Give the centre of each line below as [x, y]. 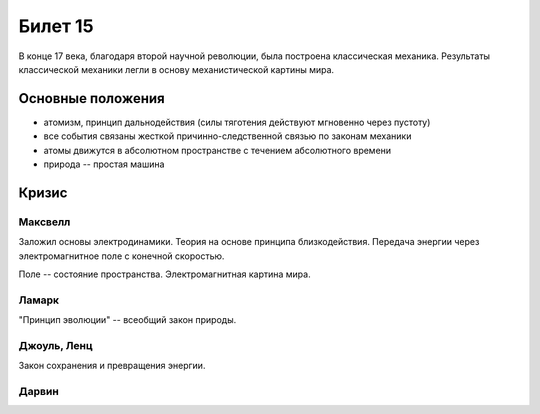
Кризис [43, 192]
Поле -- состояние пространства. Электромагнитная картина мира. [164, 274]
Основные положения [91, 98]
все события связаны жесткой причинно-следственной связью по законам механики [227, 136]
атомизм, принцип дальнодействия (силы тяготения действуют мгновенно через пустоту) [237, 122]
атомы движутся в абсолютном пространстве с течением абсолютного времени [217, 150]
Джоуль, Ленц [56, 345]
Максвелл [44, 222]
